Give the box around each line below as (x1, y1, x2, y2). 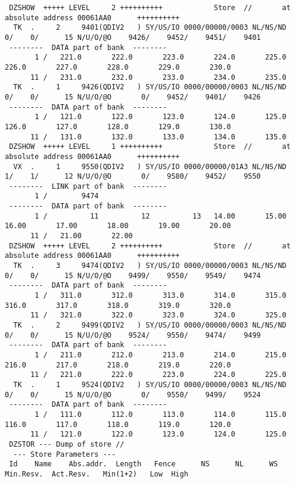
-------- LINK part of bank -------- (9, 182, 167, 191)
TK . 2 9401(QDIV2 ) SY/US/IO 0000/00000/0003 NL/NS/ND (13, 23, 287, 32)
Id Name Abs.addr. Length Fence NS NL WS (9, 460, 278, 469)
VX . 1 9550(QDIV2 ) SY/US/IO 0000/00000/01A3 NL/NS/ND (13, 162, 287, 171)
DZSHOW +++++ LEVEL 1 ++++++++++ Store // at (9, 142, 291, 151)
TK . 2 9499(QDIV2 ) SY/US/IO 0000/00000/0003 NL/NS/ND (13, 321, 287, 329)
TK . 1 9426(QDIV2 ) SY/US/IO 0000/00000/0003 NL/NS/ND (13, 83, 287, 92)
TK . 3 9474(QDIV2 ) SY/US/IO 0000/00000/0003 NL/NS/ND (13, 261, 287, 270)
